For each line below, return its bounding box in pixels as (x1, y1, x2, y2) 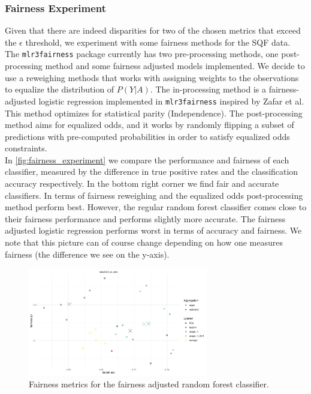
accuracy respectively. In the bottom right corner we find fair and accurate (5, 177, 279, 190)
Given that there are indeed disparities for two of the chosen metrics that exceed (5, 24, 301, 37)
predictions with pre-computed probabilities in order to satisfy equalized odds (5, 130, 290, 142)
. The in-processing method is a (150, 83, 266, 95)
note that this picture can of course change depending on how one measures (5, 236, 283, 249)
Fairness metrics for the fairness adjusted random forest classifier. (29, 377, 269, 390)
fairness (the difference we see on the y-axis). (5, 247, 170, 260)
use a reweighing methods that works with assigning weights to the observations (5, 71, 299, 83)
